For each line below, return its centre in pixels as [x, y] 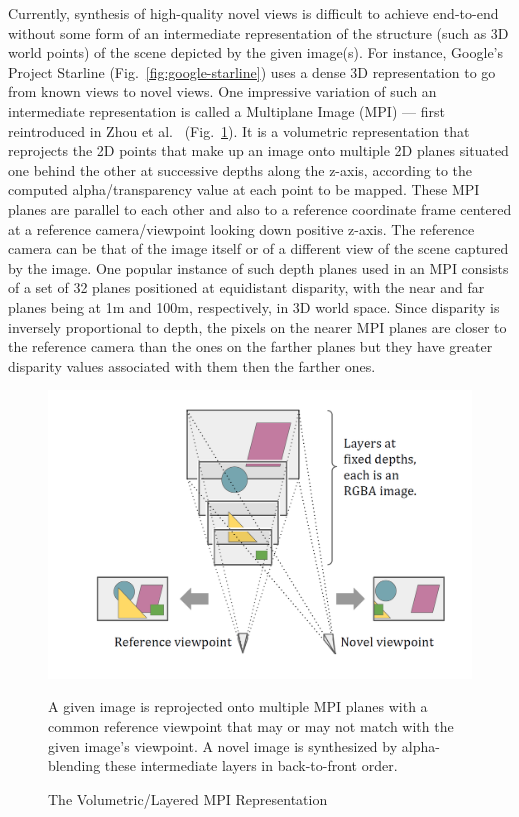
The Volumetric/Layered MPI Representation [188, 798]
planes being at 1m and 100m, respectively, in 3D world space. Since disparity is [254, 306]
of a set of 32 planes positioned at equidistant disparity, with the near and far [246, 287]
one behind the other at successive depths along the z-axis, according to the [240, 169]
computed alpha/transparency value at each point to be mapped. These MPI [244, 189]
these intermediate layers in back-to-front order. [251, 765]
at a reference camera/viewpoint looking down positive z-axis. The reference [241, 228]
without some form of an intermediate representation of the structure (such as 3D [258, 32]
